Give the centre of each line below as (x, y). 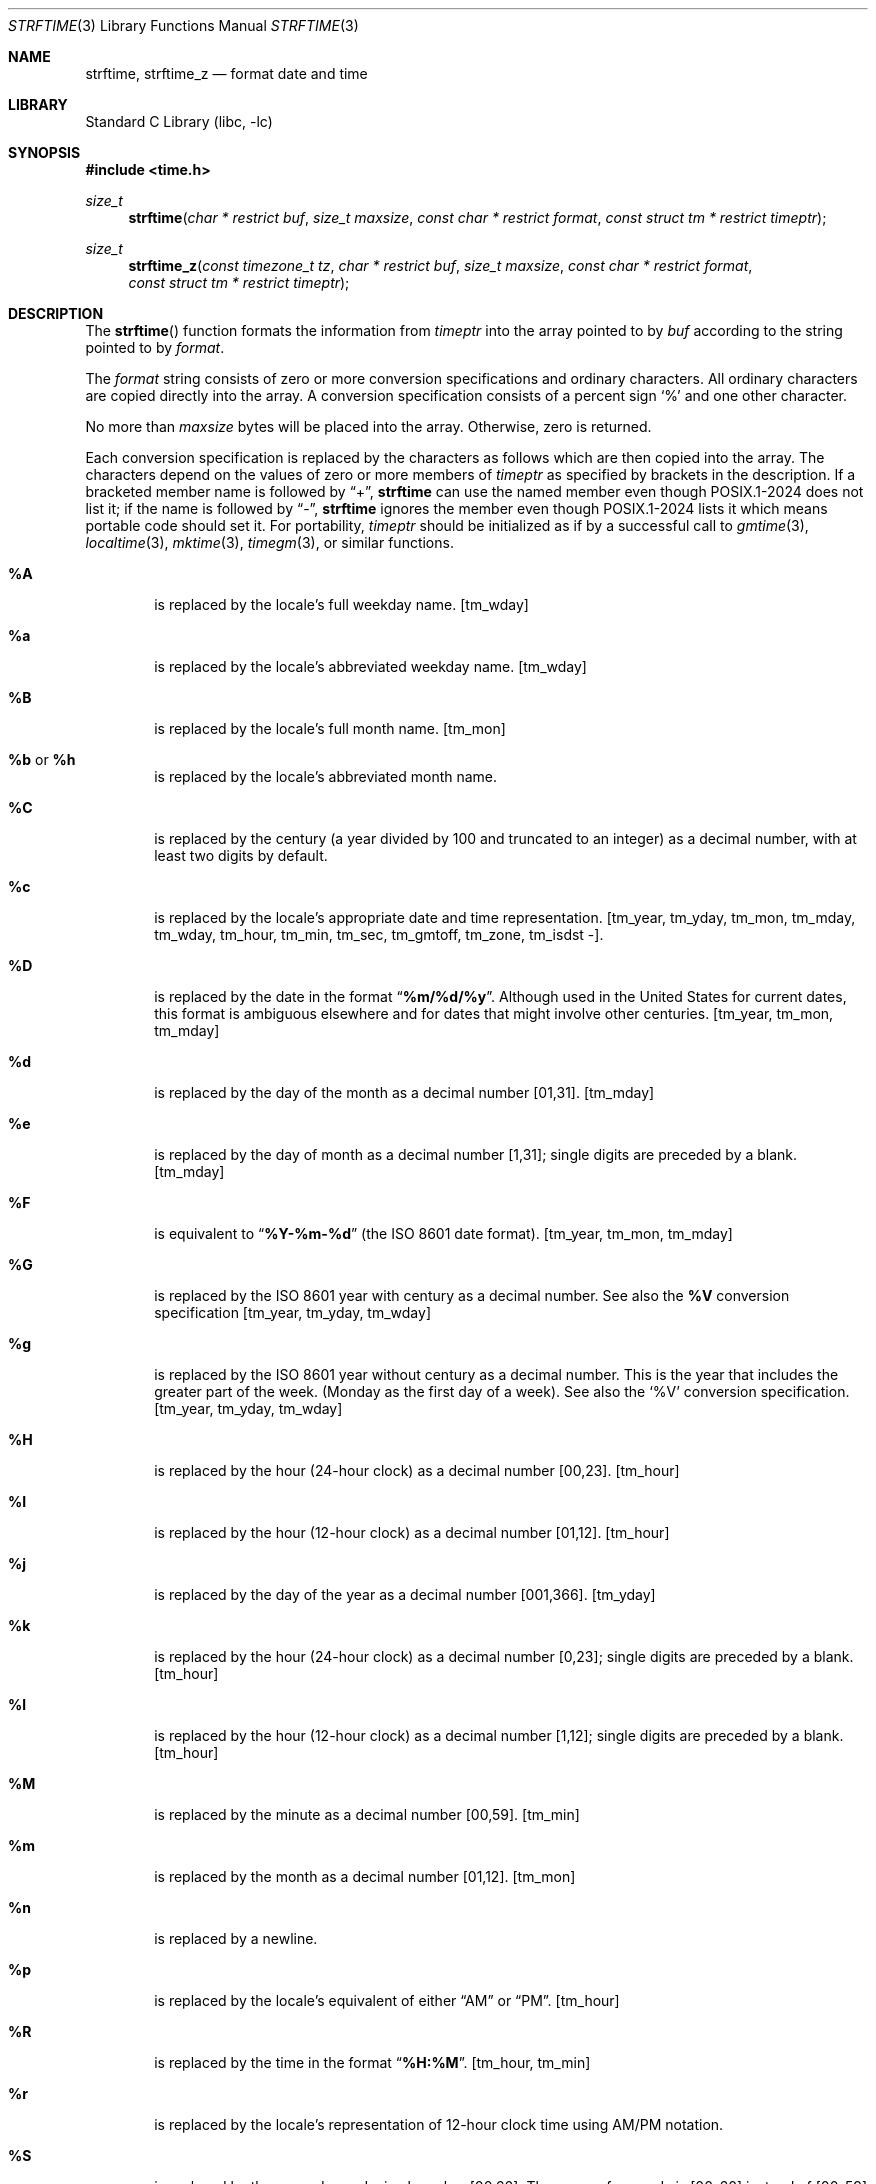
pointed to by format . (155, 347)
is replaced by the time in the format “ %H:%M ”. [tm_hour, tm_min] (372, 2062)
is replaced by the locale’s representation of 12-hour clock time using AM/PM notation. (439, 2124)
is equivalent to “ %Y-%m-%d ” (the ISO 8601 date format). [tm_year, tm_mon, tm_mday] (443, 1233)
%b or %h (42, 759)
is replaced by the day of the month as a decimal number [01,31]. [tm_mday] (404, 1092)
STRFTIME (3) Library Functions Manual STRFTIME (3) (183, 25)
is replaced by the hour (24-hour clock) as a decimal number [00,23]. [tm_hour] (417, 1470)
